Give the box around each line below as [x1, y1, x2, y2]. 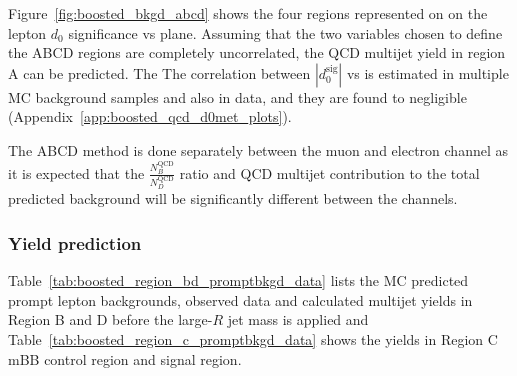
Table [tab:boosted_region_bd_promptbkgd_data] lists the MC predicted [8, 270, 469, 291]
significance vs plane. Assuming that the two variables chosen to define [68, 22, 503, 43]
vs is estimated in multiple [346, 62, 509, 83]
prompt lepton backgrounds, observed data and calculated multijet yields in [8, 289, 473, 310]
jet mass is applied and [227, 309, 369, 330]
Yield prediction [8, 230, 142, 255]
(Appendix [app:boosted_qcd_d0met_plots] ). [8, 106, 292, 127]
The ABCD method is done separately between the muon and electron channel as [8, 139, 508, 160]
